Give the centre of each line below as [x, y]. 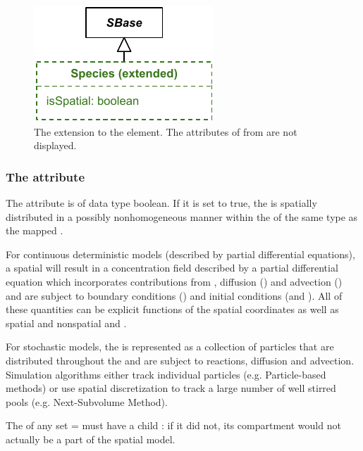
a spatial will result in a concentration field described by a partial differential [172, 268]
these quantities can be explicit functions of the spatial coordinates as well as [172, 309]
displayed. [55, 145]
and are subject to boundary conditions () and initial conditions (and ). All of [174, 295]
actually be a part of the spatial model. [91, 439]
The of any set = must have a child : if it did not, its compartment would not [173, 425]
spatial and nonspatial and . [66, 323]
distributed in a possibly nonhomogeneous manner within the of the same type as [182, 216]
